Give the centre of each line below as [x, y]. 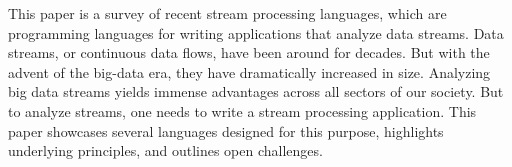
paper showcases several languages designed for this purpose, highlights [226, 130]
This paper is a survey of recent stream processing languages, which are [227, 13]
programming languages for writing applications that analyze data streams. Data [256, 32]
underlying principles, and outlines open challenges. [165, 150]
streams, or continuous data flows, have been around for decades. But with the [249, 52]
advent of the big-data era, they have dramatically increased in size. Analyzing [249, 71]
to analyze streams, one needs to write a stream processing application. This [242, 110]
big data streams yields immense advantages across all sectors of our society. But [256, 91]
